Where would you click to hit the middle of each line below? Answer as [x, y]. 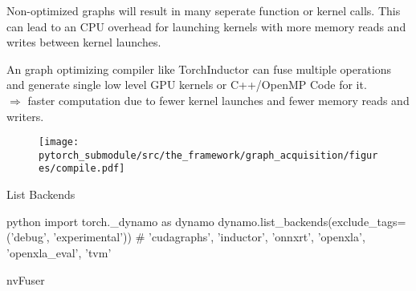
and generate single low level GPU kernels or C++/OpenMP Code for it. [187, 85]
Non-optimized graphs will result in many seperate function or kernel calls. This [204, 10]
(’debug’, [28, 237]
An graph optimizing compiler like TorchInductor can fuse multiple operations [199, 69]
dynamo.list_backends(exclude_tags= [312, 221]
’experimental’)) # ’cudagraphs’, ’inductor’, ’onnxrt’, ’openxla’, [209, 237]
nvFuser [26, 279]
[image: [59, 142]
